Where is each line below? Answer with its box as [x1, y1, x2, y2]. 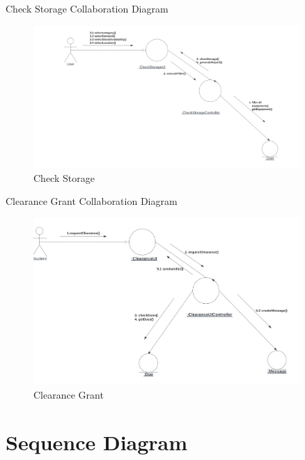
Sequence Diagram [6, 428, 188, 457]
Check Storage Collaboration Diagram [6, 1, 169, 15]
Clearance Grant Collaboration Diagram [6, 194, 178, 208]
